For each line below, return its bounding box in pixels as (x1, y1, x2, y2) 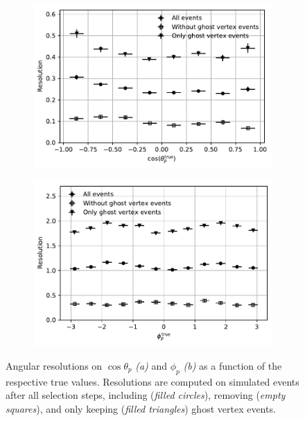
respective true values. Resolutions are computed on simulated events (6, 374, 299, 388)
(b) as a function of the (183, 359, 282, 373)
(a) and (135, 359, 168, 373)
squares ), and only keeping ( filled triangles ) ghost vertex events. (6, 402, 276, 415)
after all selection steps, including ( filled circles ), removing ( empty (6, 388, 286, 402)
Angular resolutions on (6, 359, 103, 373)
